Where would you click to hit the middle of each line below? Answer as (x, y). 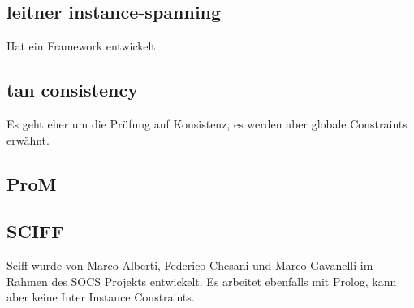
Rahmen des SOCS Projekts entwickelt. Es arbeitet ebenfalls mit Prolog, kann (202, 281)
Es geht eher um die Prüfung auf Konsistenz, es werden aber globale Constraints (207, 124)
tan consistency (72, 90)
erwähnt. (28, 139)
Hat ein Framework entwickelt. (83, 46)
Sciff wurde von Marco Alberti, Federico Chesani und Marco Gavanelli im (190, 265)
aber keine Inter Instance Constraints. (101, 297)
